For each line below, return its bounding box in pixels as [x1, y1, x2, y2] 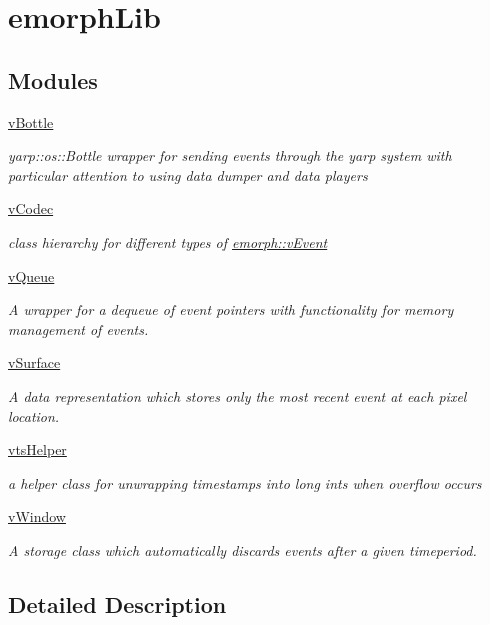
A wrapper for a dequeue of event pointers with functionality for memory [8, 299, 454, 320]
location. [8, 405, 60, 426]
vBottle [8, 111, 54, 132]
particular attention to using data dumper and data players [8, 164, 368, 185]
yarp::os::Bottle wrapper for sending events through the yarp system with [8, 145, 452, 166]
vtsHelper [8, 439, 67, 460]
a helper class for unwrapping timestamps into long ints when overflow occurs [8, 472, 482, 493]
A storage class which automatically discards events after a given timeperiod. [8, 539, 477, 560]
